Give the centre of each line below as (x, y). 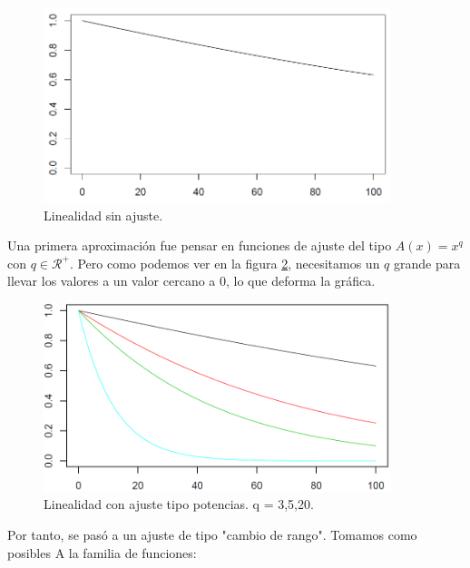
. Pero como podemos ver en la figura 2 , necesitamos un (225, 263)
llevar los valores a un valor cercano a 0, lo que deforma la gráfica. (191, 281)
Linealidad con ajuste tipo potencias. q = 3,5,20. (179, 504)
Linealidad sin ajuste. (103, 215)
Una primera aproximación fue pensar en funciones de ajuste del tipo (200, 245)
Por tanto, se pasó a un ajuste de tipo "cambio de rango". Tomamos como (212, 534)
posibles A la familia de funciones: (102, 552)
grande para (427, 263)
